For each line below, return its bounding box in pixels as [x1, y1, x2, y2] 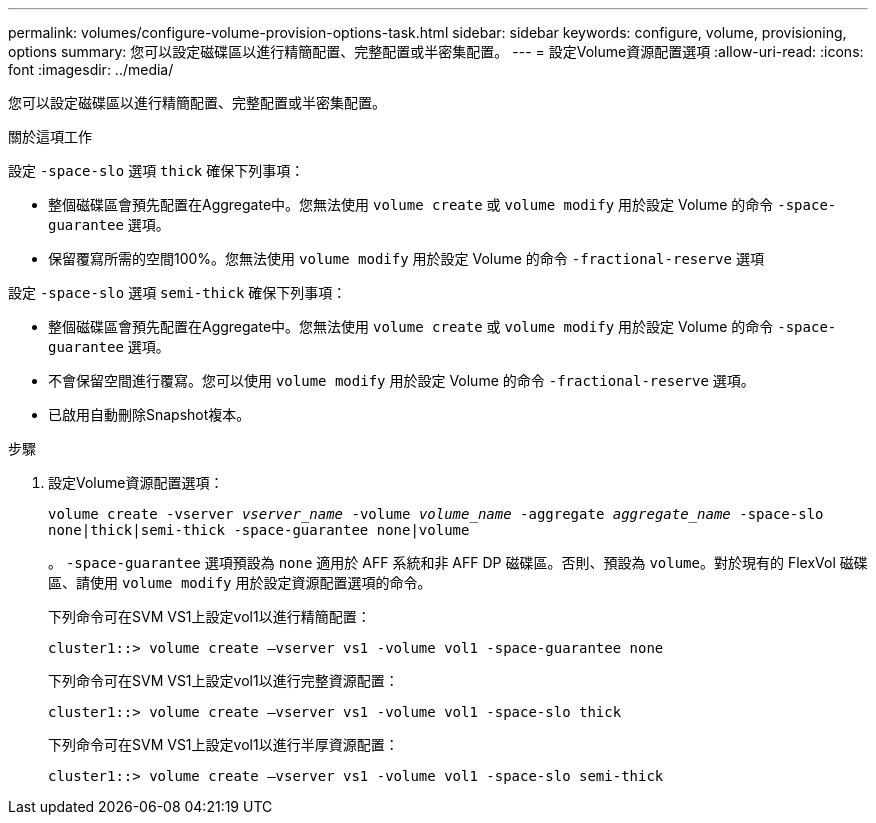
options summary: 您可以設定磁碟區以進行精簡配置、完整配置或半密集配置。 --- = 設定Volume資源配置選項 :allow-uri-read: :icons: [8, 43, 864, 60]
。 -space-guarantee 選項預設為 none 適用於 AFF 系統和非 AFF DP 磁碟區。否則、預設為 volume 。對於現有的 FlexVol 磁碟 [48, 554, 868, 571]
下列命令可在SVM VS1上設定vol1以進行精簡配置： [48, 608, 371, 625]
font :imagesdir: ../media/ [8, 61, 174, 78]
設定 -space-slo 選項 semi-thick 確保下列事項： [8, 284, 347, 301]
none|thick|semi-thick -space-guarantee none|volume [48, 522, 470, 538]
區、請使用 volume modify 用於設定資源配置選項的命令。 [48, 574, 432, 591]
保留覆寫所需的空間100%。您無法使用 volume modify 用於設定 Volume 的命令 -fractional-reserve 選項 [48, 250, 764, 267]
